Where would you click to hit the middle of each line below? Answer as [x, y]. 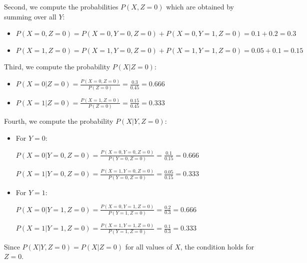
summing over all [30, 16]
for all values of [149, 246]
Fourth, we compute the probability [59, 121]
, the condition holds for [217, 246]
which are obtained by [200, 6]
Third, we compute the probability [57, 67]
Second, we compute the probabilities [61, 6]
